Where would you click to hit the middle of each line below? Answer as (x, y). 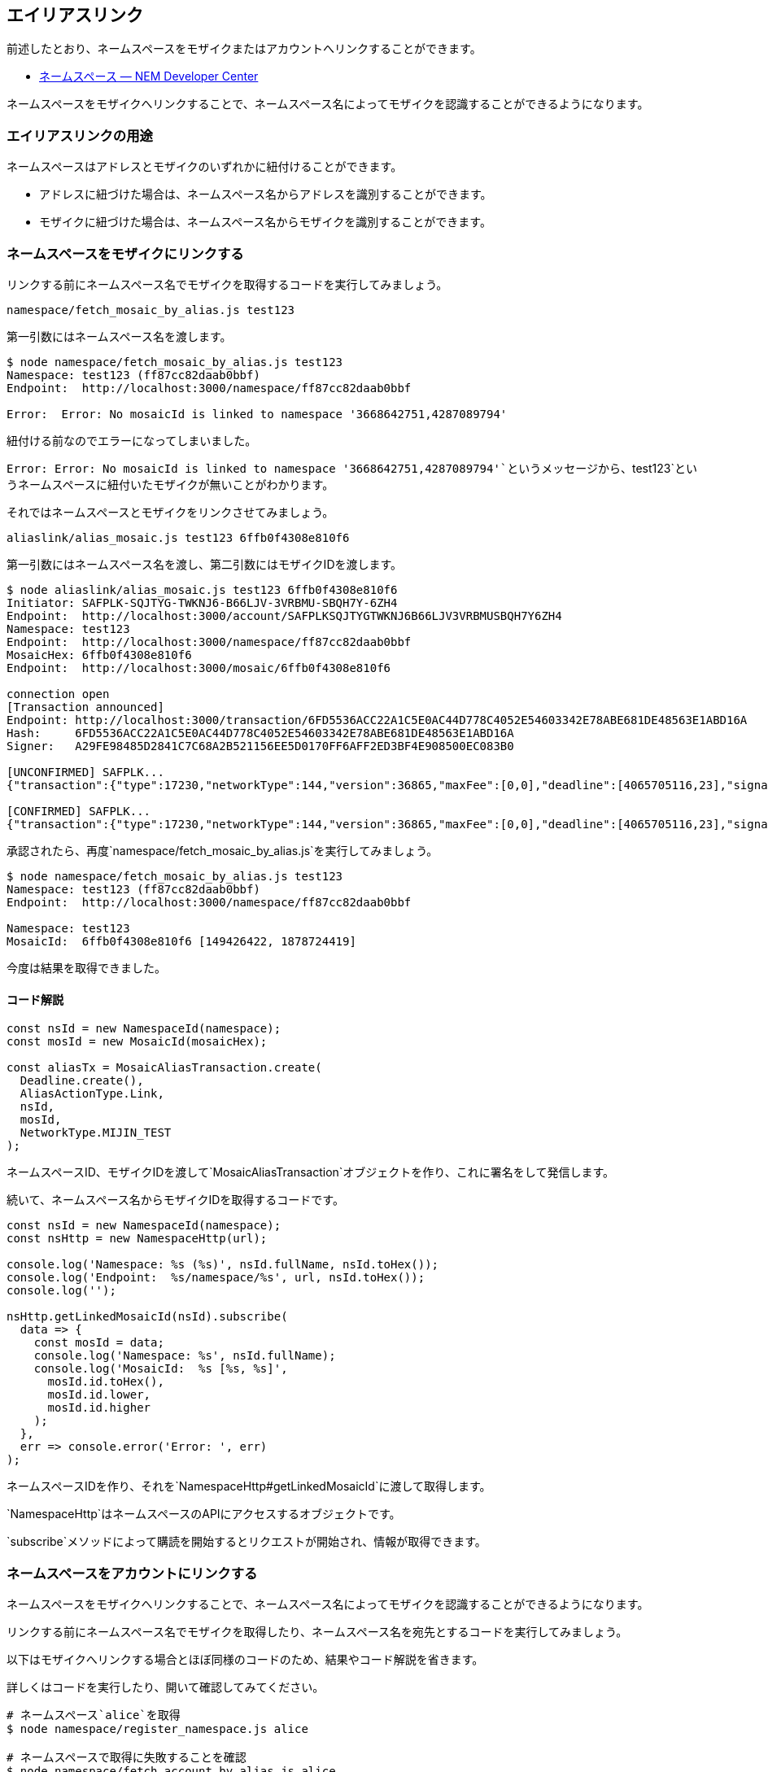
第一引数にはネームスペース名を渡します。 (119, 336)
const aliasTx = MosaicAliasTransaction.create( (164, 1068)
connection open (58, 694)
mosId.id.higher (99, 1408)
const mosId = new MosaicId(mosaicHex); (137, 1042)
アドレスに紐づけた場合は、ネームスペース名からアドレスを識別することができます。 (266, 194)
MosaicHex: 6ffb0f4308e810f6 (99, 655)
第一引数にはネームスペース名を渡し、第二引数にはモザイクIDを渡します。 (205, 564)
